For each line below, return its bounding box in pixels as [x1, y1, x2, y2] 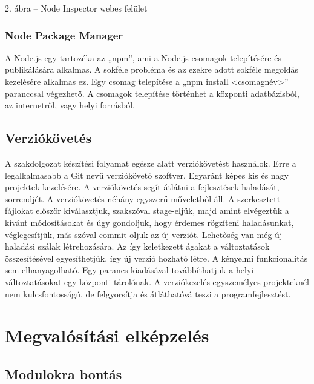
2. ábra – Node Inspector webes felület [5, 2, 148, 14]
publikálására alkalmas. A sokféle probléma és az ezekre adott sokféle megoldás [5, 63, 299, 76]
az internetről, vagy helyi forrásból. [5, 99, 135, 111]
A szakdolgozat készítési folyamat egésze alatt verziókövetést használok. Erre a [5, 156, 296, 169]
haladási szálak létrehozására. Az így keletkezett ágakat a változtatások [5, 240, 270, 253]
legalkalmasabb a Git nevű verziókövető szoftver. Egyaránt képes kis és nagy [5, 168, 289, 181]
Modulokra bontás [5, 364, 122, 383]
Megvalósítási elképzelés [5, 323, 209, 348]
